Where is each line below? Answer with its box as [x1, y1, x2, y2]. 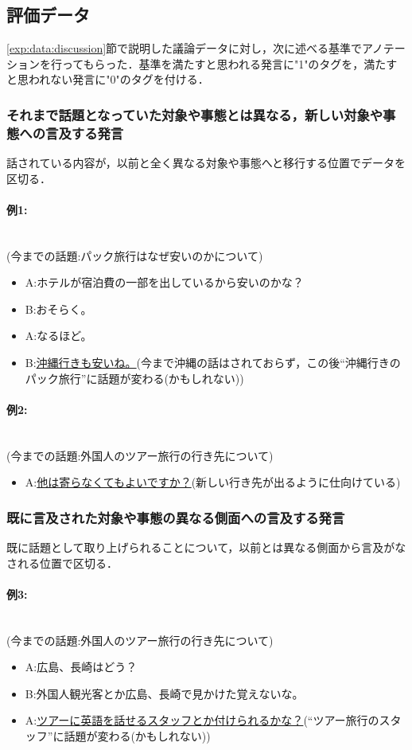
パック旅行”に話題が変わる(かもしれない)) [25, 369, 244, 386]
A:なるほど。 [25, 327, 92, 344]
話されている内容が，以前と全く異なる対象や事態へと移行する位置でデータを [6, 154, 406, 171]
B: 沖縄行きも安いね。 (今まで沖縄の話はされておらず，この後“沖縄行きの [25, 354, 401, 371]
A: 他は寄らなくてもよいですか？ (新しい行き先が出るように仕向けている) [25, 474, 401, 490]
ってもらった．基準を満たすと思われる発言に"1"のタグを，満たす [61, 55, 398, 72]
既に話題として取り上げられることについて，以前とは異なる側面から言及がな [6, 539, 406, 556]
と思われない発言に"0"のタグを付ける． [6, 71, 209, 88]
